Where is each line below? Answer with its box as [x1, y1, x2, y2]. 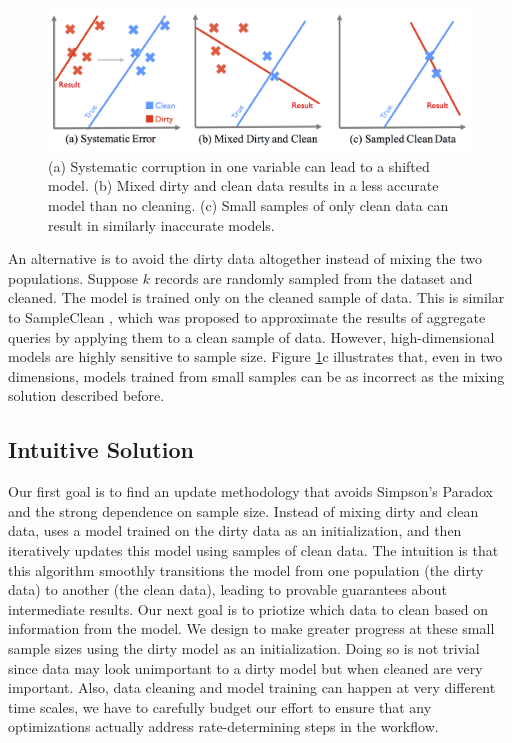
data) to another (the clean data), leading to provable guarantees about [8, 579, 447, 600]
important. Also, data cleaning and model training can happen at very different [8, 677, 496, 698]
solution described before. [8, 385, 165, 406]
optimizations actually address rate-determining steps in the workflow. [8, 716, 439, 737]
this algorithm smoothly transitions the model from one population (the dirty [8, 559, 484, 580]
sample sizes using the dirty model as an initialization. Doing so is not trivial [8, 637, 480, 658]
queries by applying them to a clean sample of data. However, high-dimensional [8, 326, 495, 347]
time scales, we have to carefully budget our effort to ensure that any [8, 696, 432, 717]
